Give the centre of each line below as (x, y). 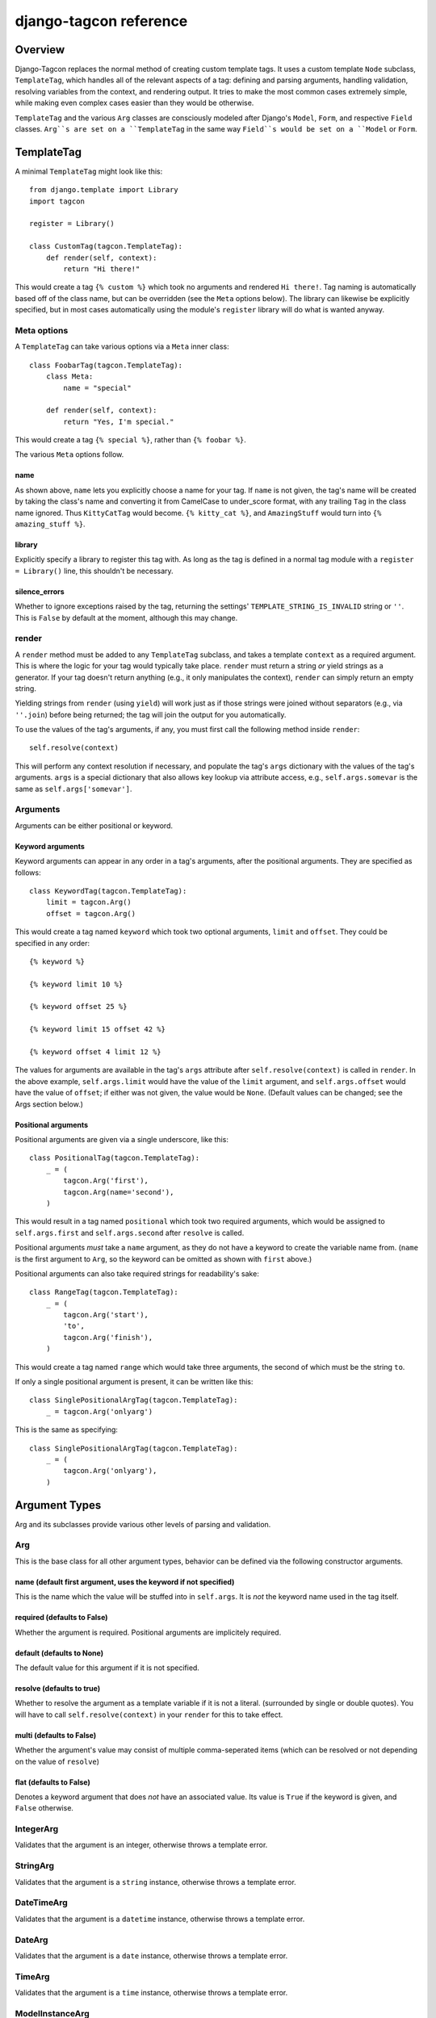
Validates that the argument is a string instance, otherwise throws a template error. (155, 1882)
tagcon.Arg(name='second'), (119, 1192)
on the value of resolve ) (57, 1761)
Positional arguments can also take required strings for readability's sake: (137, 1273)
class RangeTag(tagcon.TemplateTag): (104, 1292)
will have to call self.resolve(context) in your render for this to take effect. (149, 1714)
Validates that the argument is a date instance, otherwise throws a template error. (151, 1955)
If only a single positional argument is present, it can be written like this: (134, 1382)
